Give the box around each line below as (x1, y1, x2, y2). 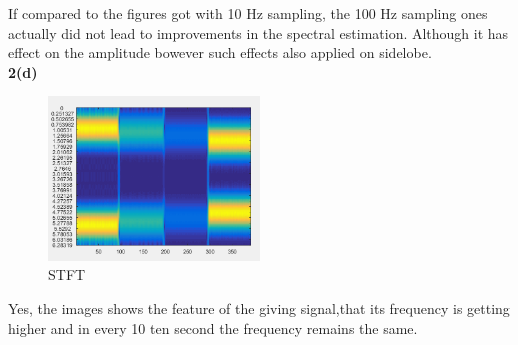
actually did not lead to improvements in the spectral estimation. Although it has (8, 22, 509, 43)
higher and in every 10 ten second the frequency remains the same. (8, 317, 418, 338)
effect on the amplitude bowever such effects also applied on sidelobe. (8, 42, 432, 63)
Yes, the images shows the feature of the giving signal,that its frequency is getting (8, 297, 510, 318)
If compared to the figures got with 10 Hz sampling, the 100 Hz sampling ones (8, 3, 488, 23)
